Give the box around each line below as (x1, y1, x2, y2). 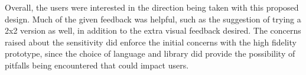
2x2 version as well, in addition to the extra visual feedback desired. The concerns (5, 24, 301, 37)
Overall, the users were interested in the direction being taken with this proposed (5, 1, 299, 13)
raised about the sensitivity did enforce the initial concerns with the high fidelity (5, 35, 297, 48)
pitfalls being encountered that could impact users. (5, 58, 189, 71)
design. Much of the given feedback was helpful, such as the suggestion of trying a (5, 12, 301, 25)
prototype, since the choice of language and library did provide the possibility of (5, 47, 295, 60)
